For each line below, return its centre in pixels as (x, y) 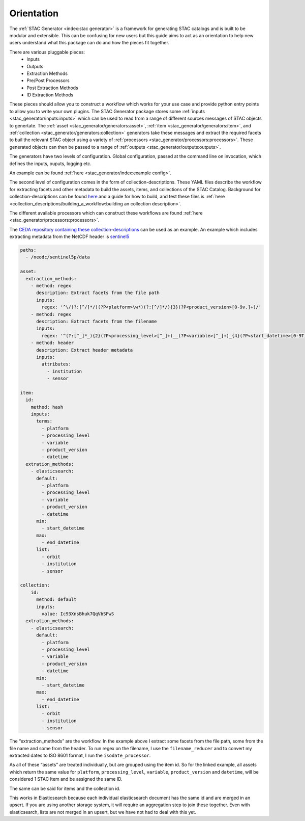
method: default (56, 600)
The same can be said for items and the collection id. (65, 788)
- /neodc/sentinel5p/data (58, 257)
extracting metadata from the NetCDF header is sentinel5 (69, 236)
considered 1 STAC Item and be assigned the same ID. (66, 779)
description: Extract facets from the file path (98, 293)
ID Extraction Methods (50, 95)
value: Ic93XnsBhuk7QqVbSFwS (78, 614)
